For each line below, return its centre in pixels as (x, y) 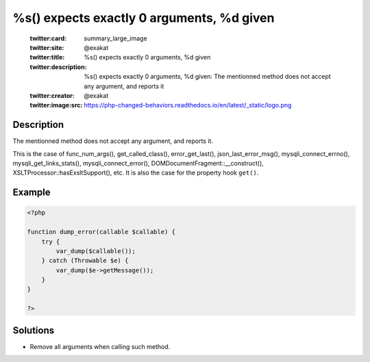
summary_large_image (115, 38)
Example (32, 193)
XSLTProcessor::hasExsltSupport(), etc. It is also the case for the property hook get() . (136, 173)
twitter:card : (48, 38)
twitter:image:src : (56, 105)
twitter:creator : (52, 95)
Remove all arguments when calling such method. (100, 346)
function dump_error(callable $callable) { (101, 232)
